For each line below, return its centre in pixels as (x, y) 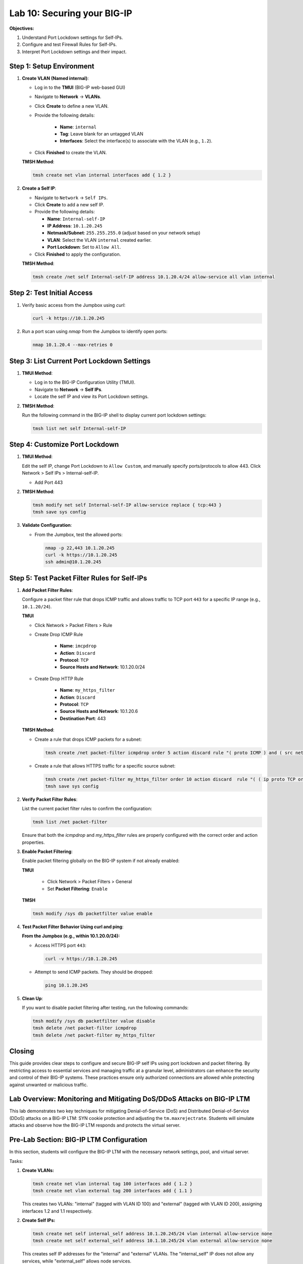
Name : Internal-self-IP (76, 219)
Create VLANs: (38, 1170)
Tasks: (16, 1161)
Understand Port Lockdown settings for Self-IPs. (72, 37)
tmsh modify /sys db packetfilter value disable (94, 1021)
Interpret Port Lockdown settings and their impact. (74, 52)
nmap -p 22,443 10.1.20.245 (80, 548)
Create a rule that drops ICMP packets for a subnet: (88, 739)
